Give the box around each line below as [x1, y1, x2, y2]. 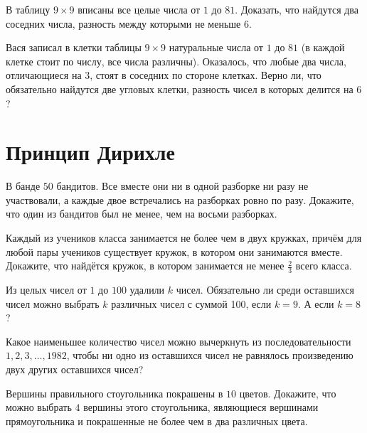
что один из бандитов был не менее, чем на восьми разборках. [6, 206, 277, 221]
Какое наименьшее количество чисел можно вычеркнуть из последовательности [6, 333, 351, 348]
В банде [6, 178, 41, 193]
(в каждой [301, 40, 345, 55]
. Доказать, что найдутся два [235, 2, 358, 16]
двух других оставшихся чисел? [6, 362, 144, 377]
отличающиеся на [6, 68, 82, 82]
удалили [129, 282, 165, 297]
